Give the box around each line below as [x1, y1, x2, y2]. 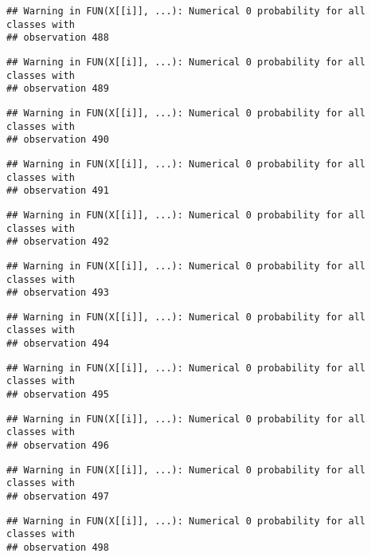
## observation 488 [6, 32, 109, 44]
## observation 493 [6, 287, 109, 299]
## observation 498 [6, 542, 109, 553]
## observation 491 [6, 185, 109, 197]
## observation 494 [6, 338, 109, 350]
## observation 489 [6, 83, 109, 95]
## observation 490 [6, 134, 109, 146]
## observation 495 [6, 389, 109, 401]
